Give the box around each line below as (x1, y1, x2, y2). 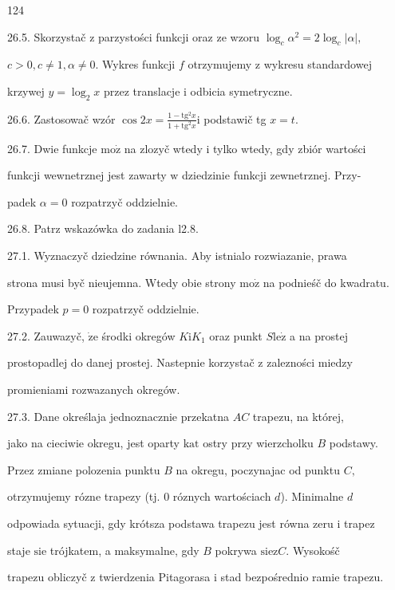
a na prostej (290, 327, 348, 344)
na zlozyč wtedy (124, 140, 203, 156)
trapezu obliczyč (7, 568, 87, 585)
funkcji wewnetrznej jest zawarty (7, 167, 167, 183)
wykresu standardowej (263, 56, 372, 73)
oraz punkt (209, 327, 263, 344)
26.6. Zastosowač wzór (7, 110, 116, 127)
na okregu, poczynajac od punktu (176, 461, 340, 478)
